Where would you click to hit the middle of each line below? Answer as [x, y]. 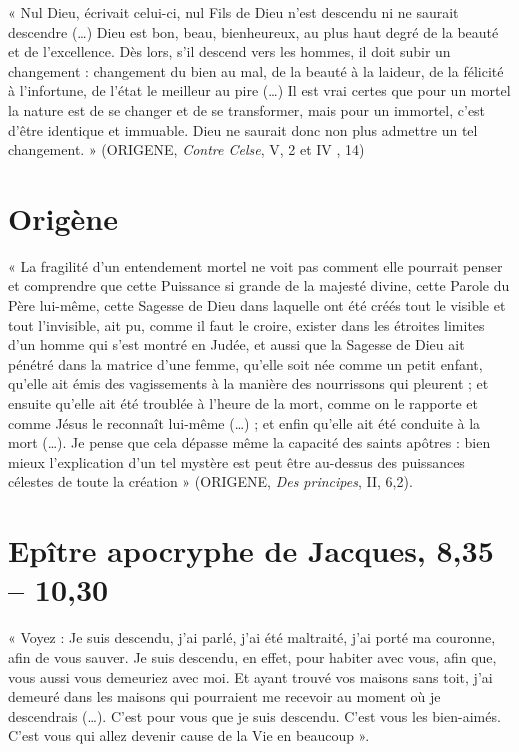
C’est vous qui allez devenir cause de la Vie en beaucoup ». [189, 735]
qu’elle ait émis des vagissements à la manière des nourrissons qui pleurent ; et [248, 383]
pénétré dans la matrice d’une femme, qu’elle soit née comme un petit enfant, [245, 363]
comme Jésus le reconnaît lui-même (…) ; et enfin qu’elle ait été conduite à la [244, 422]
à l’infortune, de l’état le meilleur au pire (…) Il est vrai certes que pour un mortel [259, 90]
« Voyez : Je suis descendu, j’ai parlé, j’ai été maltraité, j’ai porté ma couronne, [252, 637]
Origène [63, 217]
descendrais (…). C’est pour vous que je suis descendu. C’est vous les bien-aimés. [254, 715]
